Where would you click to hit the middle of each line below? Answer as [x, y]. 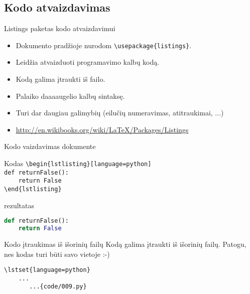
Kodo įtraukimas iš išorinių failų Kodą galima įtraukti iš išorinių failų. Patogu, [125, 244]
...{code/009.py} [58, 287]
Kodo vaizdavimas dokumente [50, 146]
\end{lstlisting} [33, 189]
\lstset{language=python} [47, 270]
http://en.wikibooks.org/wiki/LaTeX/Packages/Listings [102, 129]
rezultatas [19, 205]
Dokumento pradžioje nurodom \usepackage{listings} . [104, 45]
